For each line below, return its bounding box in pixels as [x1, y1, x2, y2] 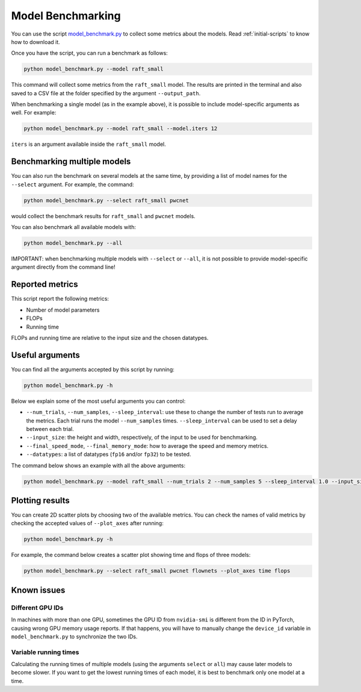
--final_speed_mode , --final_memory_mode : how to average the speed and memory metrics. [26, 442, 269, 449]
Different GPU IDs [11, 603, 64, 612]
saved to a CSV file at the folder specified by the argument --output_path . [11, 89, 201, 96]
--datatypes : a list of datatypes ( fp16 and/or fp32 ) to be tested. [26, 451, 191, 458]
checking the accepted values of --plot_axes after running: [11, 520, 164, 527]
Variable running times [11, 648, 79, 656]
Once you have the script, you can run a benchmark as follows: [11, 49, 168, 57]
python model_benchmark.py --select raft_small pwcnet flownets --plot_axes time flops [23, 567, 291, 574]
